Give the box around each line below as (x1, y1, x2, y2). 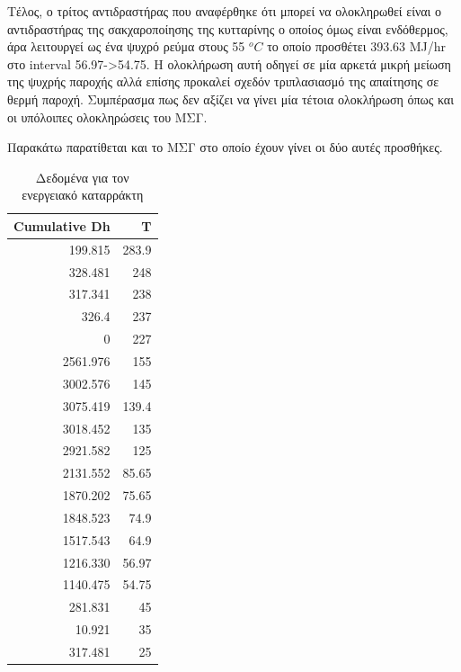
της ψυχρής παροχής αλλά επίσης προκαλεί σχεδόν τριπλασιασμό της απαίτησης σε (7, 72, 439, 91)
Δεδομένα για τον (35, 167, 129, 186)
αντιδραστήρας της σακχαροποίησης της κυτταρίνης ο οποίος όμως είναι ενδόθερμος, (7, 19, 448, 38)
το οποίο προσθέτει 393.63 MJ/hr (267, 37, 447, 56)
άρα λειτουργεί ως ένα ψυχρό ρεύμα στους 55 (7, 37, 245, 56)
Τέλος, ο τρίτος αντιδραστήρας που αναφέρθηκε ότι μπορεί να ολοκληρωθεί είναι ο (7, 2, 442, 20)
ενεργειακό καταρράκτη (22, 185, 144, 204)
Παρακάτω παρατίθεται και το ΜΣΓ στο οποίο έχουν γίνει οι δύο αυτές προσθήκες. (7, 138, 443, 157)
